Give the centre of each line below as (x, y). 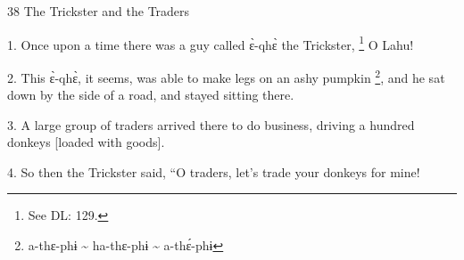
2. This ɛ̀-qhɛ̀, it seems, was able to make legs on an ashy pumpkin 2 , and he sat (226, 76)
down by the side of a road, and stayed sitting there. (151, 95)
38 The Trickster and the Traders (99, 11)
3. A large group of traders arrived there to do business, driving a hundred (211, 124)
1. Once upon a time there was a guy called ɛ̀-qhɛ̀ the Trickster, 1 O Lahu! (211, 43)
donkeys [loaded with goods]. (86, 142)
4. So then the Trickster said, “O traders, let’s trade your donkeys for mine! (214, 171)
